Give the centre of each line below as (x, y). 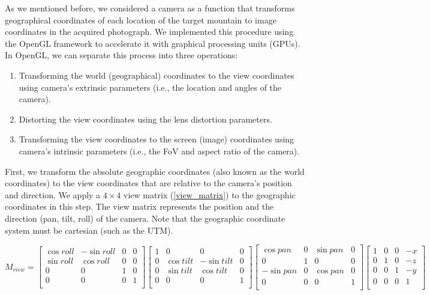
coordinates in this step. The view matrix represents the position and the (139, 206)
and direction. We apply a (53, 194)
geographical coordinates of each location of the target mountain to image (141, 20)
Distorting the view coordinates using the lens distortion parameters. (145, 119)
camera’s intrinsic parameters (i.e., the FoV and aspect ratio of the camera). (159, 151)
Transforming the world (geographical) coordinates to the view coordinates (157, 75)
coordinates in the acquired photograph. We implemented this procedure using (149, 32)
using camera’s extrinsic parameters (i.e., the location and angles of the (150, 87)
